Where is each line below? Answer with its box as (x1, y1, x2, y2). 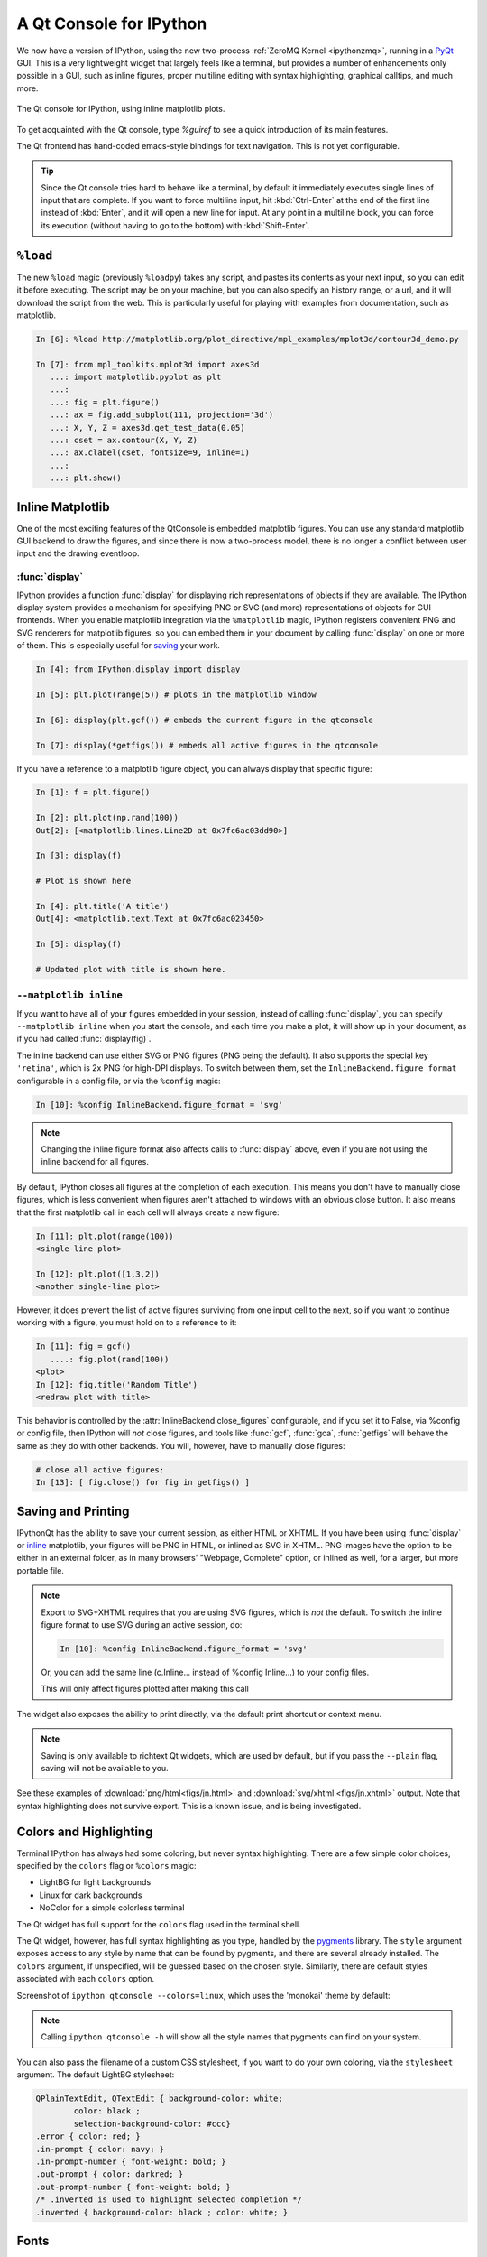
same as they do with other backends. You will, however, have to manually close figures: (16, 1440, 346, 1451)
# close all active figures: (35, 1464, 165, 1475)
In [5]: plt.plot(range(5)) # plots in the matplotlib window (35, 689, 317, 700)
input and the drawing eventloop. (16, 548, 140, 559)
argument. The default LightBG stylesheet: (16, 2069, 175, 2080)
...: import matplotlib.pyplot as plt (50, 372, 222, 383)
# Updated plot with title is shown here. (35, 964, 226, 974)
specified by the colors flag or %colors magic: (16, 1861, 197, 1872)
